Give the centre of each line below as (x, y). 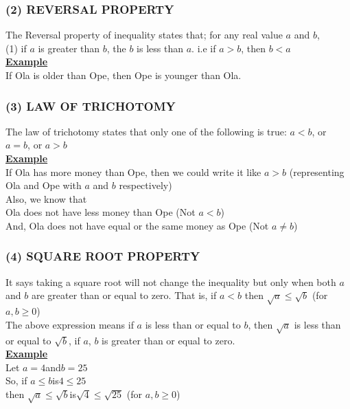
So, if (16, 380)
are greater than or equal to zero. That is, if (124, 295)
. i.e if (204, 48)
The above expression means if (70, 324)
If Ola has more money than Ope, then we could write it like (133, 172)
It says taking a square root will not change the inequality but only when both (171, 281)
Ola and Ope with (44, 185)
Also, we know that (46, 198)
